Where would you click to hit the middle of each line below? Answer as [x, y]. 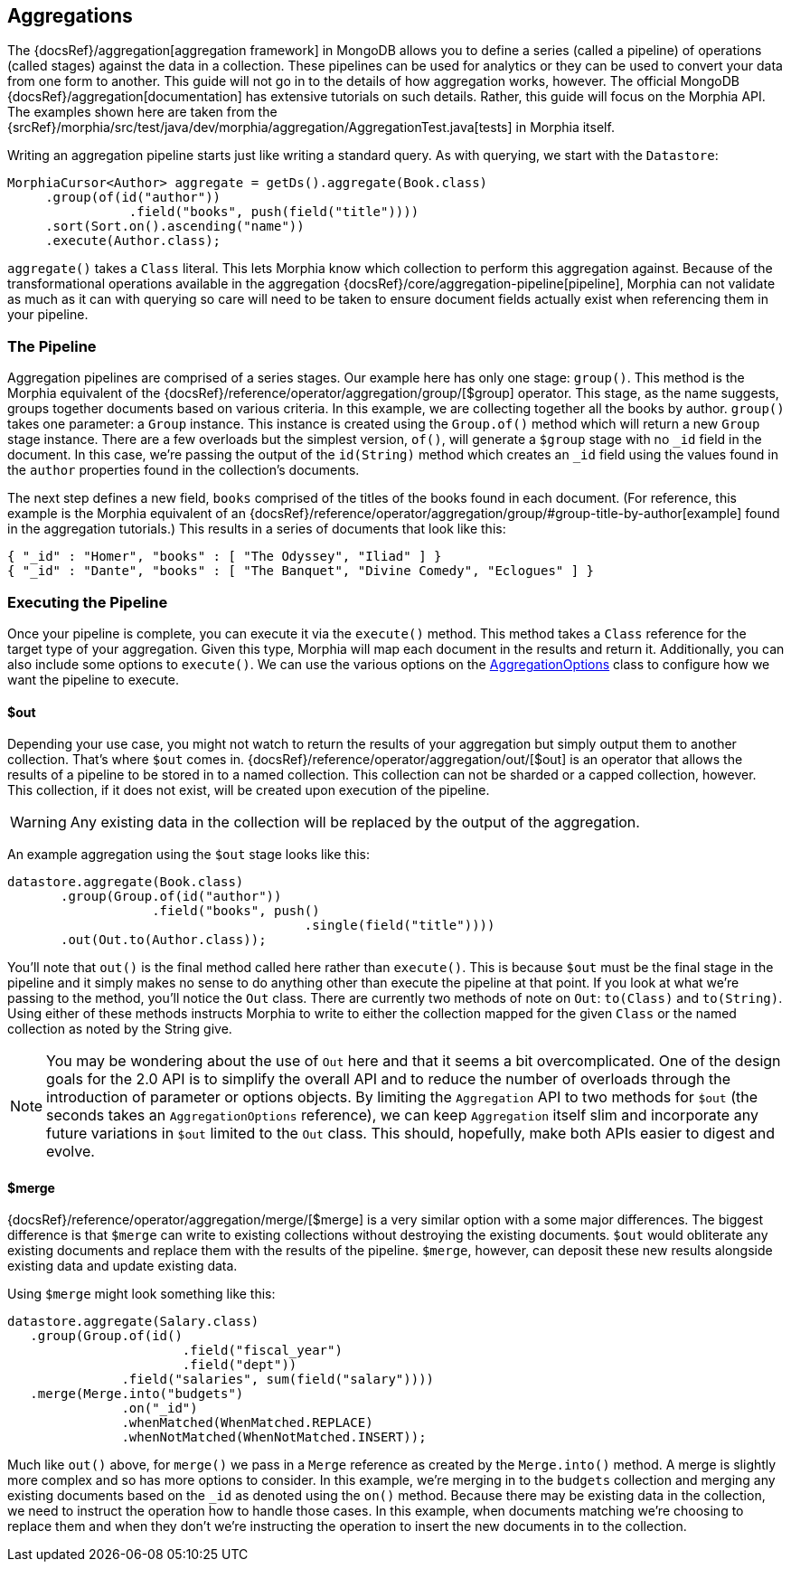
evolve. [71, 1152]
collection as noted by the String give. [120, 1029]
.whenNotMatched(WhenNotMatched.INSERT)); [274, 1437]
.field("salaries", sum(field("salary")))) [278, 1380]
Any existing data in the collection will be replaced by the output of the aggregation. [355, 822]
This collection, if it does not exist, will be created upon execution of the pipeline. [249, 790]
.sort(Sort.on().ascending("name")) [175, 227]
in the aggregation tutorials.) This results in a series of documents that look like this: [257, 529]
